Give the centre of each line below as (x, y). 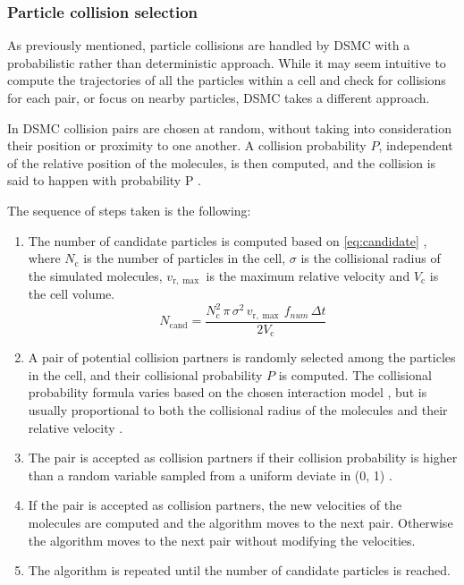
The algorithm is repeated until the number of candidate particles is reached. (239, 570)
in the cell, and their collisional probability (145, 374)
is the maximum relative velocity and (308, 275)
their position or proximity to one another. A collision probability (187, 145)
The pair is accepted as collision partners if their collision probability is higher (243, 458)
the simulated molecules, (95, 275)
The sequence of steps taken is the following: (129, 210)
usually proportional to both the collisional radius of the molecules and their (238, 410)
